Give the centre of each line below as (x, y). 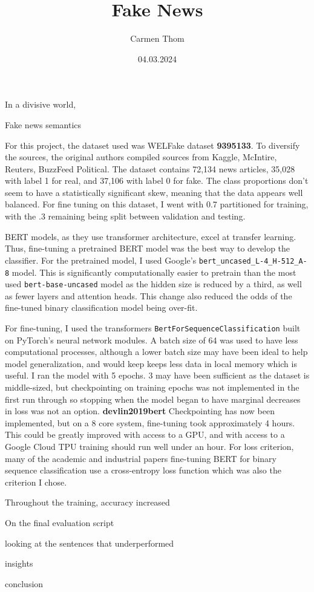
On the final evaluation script (60, 522)
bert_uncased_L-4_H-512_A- (253, 261)
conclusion (24, 583)
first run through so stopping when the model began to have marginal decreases (153, 399)
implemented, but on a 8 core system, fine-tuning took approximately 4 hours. (150, 422)
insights (19, 563)
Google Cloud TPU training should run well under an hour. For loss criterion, (149, 446)
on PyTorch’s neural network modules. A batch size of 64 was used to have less (152, 340)
